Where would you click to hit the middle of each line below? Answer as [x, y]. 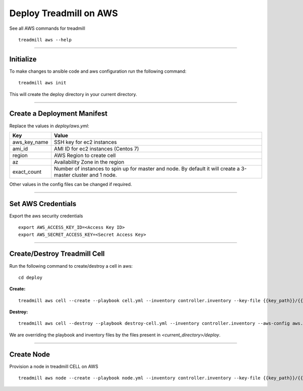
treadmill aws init [42, 83]
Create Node [30, 354]
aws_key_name [30, 142]
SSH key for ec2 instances [85, 142]
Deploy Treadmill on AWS [64, 13]
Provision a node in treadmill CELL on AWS [54, 366]
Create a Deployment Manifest [59, 114]
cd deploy [30, 277]
